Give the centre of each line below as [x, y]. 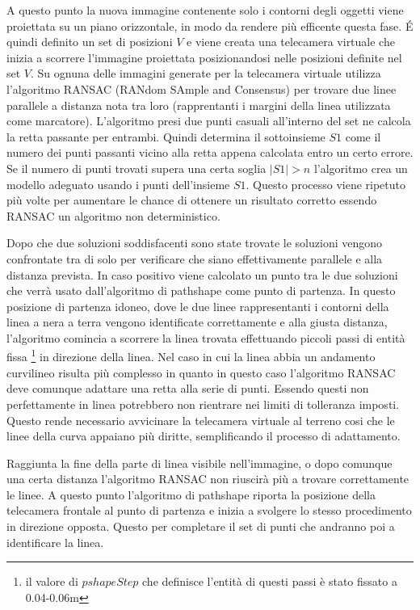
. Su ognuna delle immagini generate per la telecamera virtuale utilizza [206, 73]
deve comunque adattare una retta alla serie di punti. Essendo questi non [188, 388]
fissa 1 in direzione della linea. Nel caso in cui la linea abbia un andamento [191, 355]
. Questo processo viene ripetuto [326, 184]
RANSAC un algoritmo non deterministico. [113, 215]
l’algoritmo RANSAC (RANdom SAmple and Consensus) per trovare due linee [202, 88]
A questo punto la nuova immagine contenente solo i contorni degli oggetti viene [205, 10]
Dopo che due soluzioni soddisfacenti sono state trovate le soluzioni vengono [195, 243]
